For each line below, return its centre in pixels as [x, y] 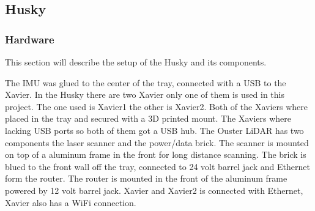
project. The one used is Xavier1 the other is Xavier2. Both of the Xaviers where [156, 106]
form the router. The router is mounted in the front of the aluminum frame [146, 178]
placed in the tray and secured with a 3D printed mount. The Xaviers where [148, 118]
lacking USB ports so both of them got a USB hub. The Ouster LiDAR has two [154, 130]
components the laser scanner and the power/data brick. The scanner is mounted [157, 142]
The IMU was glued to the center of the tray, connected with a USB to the [146, 82]
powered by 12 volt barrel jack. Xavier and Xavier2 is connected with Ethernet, [154, 190]
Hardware [30, 39]
